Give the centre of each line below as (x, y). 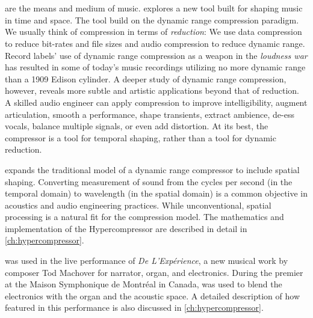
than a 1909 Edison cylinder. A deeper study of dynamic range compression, (146, 78)
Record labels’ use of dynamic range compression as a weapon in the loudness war (156, 55)
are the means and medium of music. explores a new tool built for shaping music (154, 8)
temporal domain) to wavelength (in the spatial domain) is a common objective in (156, 193)
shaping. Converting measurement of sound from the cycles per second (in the (149, 181)
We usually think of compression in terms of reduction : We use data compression (153, 32)
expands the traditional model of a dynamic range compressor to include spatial (152, 169)
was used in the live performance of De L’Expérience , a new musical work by (147, 261)
